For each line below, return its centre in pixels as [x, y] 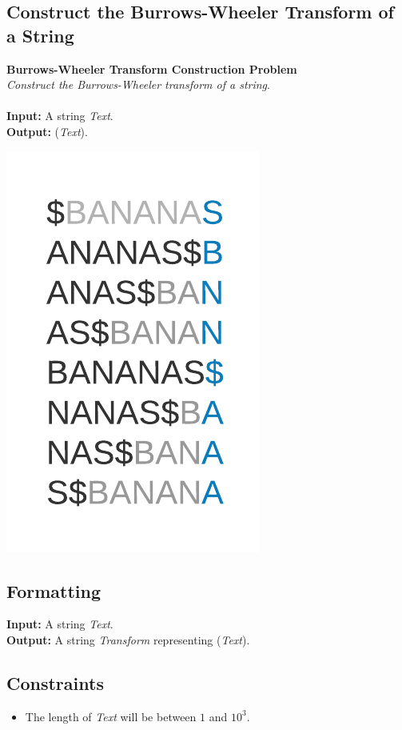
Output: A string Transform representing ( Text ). [128, 639]
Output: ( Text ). [47, 131]
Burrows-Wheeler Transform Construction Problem [152, 68]
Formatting [54, 590]
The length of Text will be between [111, 716]
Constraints [55, 682]
